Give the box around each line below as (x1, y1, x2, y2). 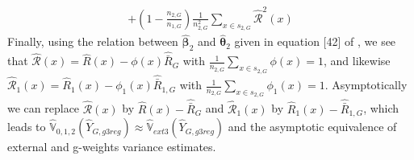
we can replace (7, 100, 80, 117)
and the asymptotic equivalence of (228, 118, 397, 135)
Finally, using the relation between (7, 33, 178, 50)
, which (363, 100, 399, 117)
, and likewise (323, 52, 391, 69)
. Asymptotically (324, 76, 408, 93)
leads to (7, 118, 46, 135)
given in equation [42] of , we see (234, 33, 396, 50)
